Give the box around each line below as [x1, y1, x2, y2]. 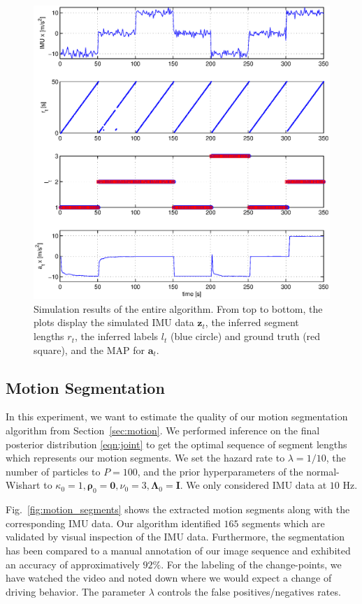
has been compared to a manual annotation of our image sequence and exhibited [6, 543, 351, 557]
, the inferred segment [205, 315, 299, 330]
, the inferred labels [74, 329, 159, 344]
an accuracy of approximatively [6, 557, 140, 571]
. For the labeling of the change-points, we [161, 557, 342, 571]
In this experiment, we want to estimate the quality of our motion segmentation [6, 409, 348, 424]
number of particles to [6, 464, 101, 478]
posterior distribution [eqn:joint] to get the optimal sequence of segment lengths [6, 436, 347, 451]
